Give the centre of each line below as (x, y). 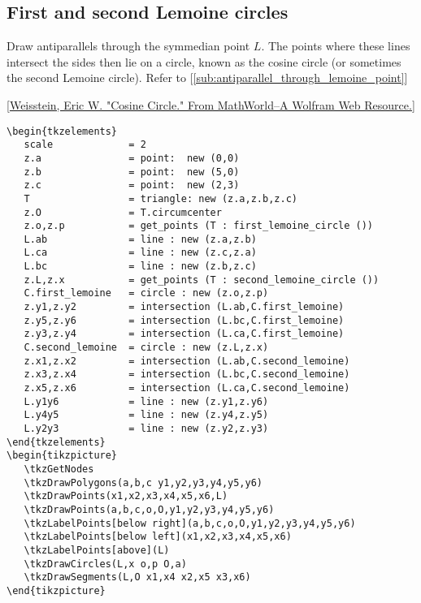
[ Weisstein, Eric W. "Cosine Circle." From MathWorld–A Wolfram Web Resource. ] (211, 104)
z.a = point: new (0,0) (132, 158)
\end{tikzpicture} (56, 590)
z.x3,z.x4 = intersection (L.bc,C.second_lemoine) (187, 375)
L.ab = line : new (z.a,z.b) (140, 239)
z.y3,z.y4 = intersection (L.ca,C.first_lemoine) (184, 334)
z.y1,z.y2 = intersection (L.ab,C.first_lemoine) (184, 307)
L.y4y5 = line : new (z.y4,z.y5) (146, 415)
